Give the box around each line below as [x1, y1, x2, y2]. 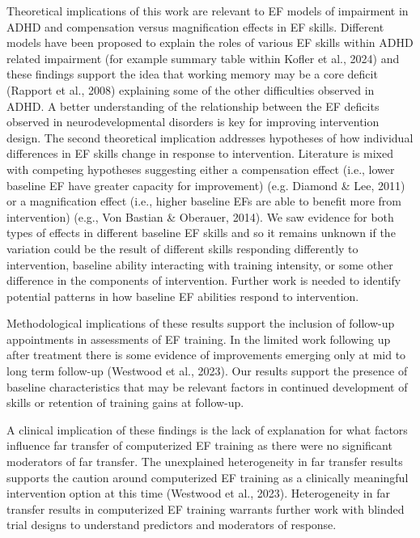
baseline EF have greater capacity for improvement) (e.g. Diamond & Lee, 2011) [6, 176, 405, 193]
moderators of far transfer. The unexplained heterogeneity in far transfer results [6, 453, 403, 470]
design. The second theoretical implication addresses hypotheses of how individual [6, 129, 414, 146]
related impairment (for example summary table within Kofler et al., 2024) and [6, 49, 400, 66]
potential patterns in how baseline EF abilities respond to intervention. [6, 287, 359, 304]
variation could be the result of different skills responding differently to [6, 239, 358, 256]
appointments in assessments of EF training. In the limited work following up [6, 330, 391, 347]
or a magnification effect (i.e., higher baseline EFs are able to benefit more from [6, 193, 401, 210]
